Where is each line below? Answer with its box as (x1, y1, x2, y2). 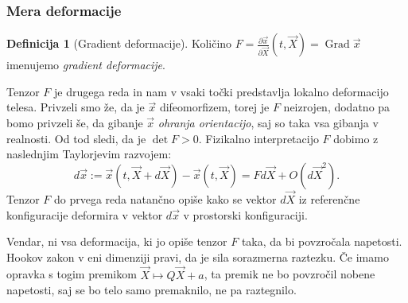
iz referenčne (298, 191, 360, 207)
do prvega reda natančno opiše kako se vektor (53, 191, 277, 207)
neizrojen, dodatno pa (283, 99, 391, 115)
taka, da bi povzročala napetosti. (241, 233, 402, 250)
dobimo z (333, 130, 379, 146)
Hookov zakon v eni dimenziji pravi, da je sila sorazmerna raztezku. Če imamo (6, 248, 389, 265)
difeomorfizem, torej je (159, 99, 270, 115)
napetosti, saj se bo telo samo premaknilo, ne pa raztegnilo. (6, 282, 297, 298)
